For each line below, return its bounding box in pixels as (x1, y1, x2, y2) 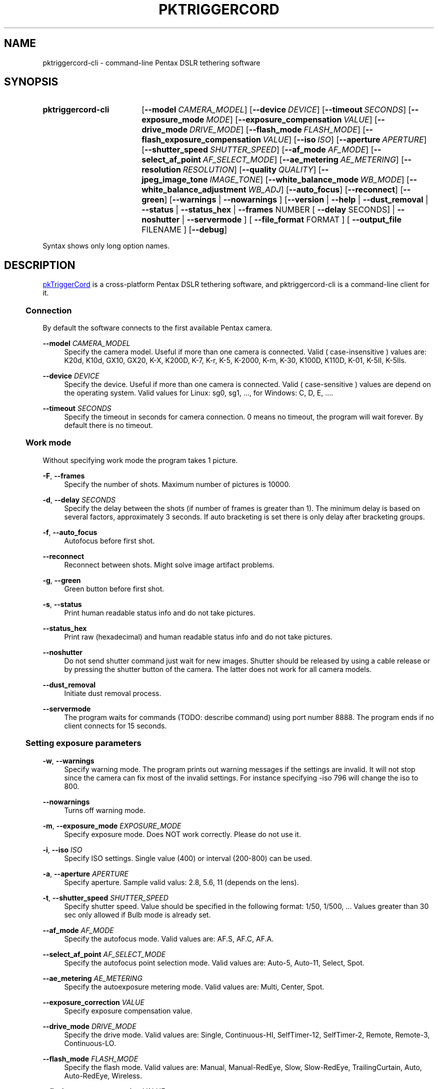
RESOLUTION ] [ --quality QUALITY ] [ (182, 164, 321, 175)
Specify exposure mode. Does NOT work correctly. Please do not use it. (64, 829, 301, 838)
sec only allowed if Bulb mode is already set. (64, 910, 211, 919)
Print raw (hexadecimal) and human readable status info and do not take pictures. (64, 632, 333, 641)
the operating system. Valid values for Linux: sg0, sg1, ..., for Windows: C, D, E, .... (64, 388, 333, 397)
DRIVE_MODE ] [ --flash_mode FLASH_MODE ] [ (189, 124, 366, 135)
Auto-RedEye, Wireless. (64, 1071, 142, 1080)
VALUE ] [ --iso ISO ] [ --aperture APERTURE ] (262, 134, 427, 145)
